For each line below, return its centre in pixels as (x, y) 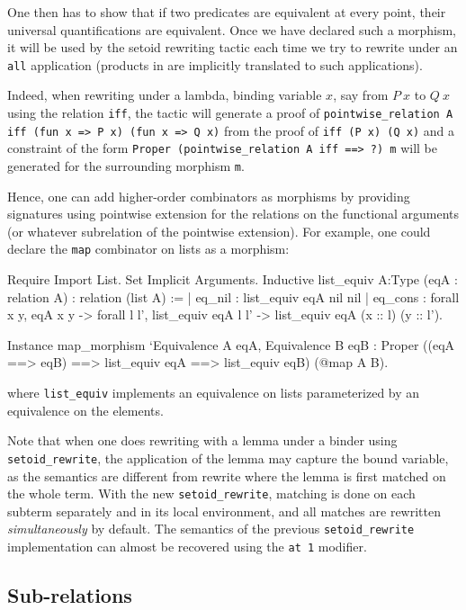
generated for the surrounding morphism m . (126, 166)
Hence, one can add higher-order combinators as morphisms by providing (209, 196)
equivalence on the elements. (85, 410)
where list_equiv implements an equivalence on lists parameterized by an (214, 393)
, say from (361, 95)
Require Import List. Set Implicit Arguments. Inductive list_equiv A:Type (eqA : (233, 279)
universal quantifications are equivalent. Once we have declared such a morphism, (232, 29)
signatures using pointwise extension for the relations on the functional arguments (233, 214)
